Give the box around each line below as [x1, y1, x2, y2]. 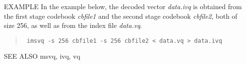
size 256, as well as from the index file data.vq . [4, 20, 142, 30]
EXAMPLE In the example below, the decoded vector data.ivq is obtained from [4, 1, 242, 11]
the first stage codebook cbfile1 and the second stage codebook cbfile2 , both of [4, 11, 238, 21]
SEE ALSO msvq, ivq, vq [4, 51, 80, 61]
